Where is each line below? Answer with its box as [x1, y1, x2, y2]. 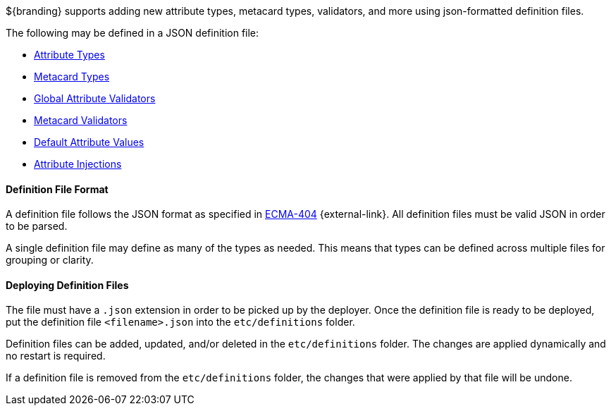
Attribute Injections [34, 158, 122, 170]
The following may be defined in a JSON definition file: [6, 27, 259, 39]
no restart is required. [6, 350, 106, 362]
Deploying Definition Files [6, 278, 129, 291]
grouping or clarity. [6, 254, 94, 266]
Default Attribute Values [34, 136, 144, 148]
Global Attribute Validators [34, 92, 156, 104]
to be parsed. [6, 220, 68, 233]
